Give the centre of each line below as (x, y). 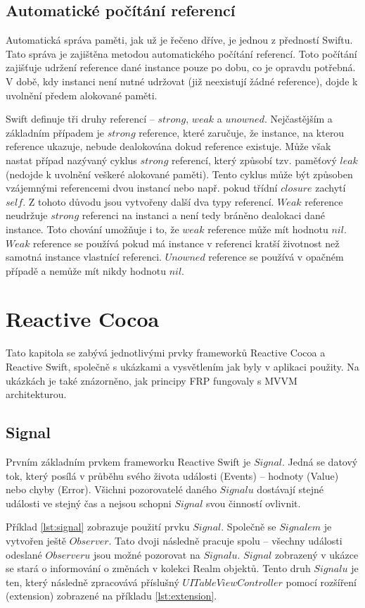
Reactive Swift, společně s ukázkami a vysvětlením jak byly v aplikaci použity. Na (182, 367)
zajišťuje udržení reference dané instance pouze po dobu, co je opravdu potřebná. (181, 67)
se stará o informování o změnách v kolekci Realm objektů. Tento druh (158, 568)
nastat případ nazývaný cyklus (71, 160)
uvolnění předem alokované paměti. (82, 95)
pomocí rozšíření (321, 582)
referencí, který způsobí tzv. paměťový (254, 160)
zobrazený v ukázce (316, 554)
